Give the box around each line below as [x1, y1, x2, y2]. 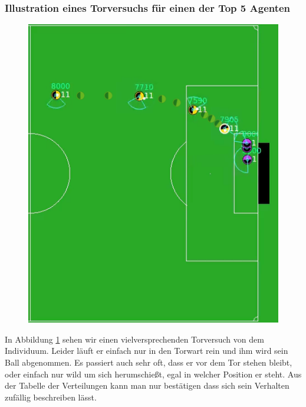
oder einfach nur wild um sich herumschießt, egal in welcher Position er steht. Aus [5, 367, 302, 380]
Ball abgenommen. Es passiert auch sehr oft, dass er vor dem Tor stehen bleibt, [5, 356, 292, 369]
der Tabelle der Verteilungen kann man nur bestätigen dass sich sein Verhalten [5, 379, 289, 392]
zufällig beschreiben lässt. [5, 390, 97, 403]
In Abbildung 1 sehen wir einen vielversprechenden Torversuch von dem [5, 333, 264, 345]
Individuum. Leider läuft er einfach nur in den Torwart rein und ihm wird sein [5, 344, 288, 357]
